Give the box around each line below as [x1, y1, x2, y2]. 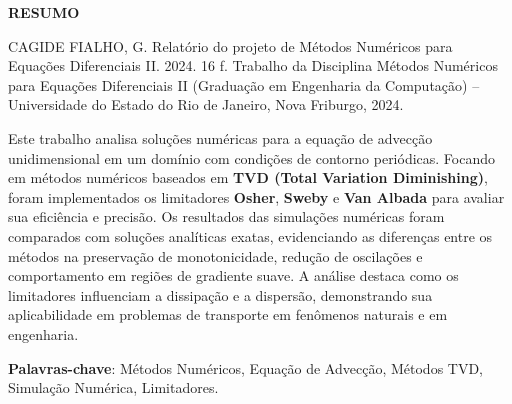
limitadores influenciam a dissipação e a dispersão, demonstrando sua [8, 284, 433, 305]
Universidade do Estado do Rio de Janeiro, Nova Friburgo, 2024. [8, 94, 404, 115]
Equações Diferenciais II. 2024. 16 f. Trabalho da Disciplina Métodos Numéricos [8, 55, 498, 76]
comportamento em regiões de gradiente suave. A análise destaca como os [8, 265, 459, 286]
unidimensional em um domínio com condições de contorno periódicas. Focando [8, 147, 496, 168]
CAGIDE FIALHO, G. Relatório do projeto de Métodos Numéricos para [8, 35, 453, 56]
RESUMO [8, 2, 80, 22]
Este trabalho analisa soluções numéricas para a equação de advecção [8, 127, 433, 148]
